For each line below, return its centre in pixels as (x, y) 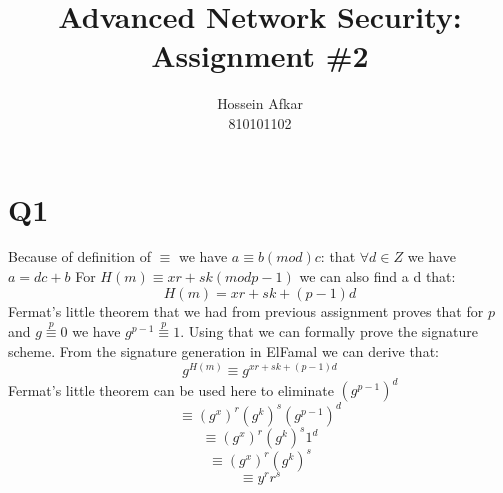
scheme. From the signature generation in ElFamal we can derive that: (223, 351)
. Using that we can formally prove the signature (329, 331)
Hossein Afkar (260, 103)
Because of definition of (79, 256)
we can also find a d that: (377, 276)
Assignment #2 (260, 55)
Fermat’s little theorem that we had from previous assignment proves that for (246, 310)
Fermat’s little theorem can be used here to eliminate (171, 389)
